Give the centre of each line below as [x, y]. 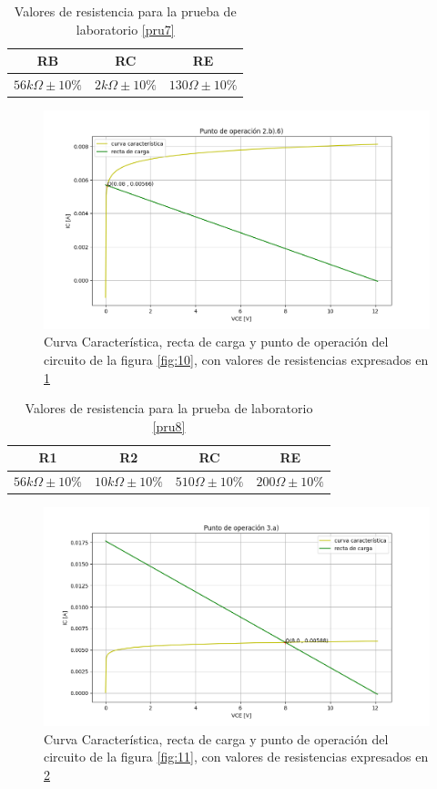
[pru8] [169, 426]
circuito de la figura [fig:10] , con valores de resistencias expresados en [236, 360]
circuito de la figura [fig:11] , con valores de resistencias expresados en [236, 757]
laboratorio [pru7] [125, 29]
